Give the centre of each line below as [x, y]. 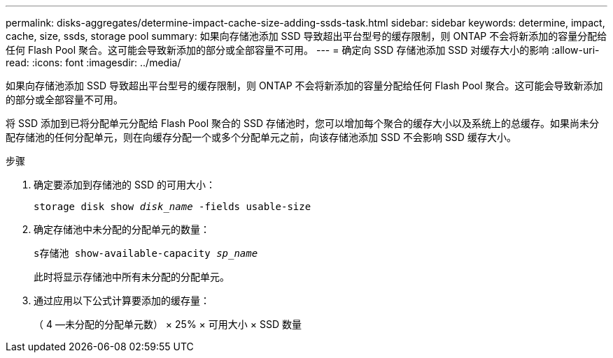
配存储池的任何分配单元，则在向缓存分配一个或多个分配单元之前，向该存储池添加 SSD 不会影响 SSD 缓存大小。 [261, 137]
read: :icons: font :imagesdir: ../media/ [93, 62]
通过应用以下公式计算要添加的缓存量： [122, 300]
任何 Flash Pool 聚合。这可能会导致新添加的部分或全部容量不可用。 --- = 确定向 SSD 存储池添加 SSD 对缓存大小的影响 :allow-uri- [303, 50]
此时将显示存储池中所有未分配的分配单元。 [132, 277]
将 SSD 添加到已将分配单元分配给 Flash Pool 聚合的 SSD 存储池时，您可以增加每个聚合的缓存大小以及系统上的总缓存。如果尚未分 [302, 123]
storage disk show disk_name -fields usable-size [172, 207]
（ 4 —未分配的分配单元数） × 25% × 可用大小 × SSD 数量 [168, 324]
